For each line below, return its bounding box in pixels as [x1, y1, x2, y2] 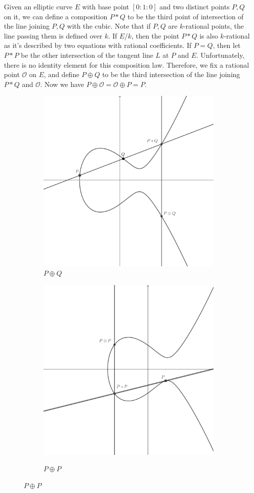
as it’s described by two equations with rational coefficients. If [4, 40, 192, 50]
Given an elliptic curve [4, 1, 73, 11]
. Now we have [40, 79, 85, 89]
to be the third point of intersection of [127, 11, 244, 21]
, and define [43, 69, 80, 80]
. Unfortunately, [196, 49, 245, 60]
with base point [82, 1, 129, 11]
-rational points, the [183, 21, 244, 31]
